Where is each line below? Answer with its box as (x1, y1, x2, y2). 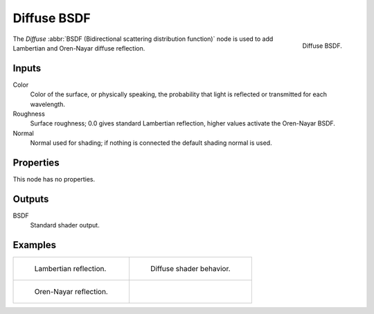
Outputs (12, 193, 49, 204)
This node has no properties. (12, 175, 96, 184)
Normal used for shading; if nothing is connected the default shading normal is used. (30, 139, 273, 147)
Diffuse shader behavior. (150, 264, 231, 274)
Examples (12, 239, 57, 251)
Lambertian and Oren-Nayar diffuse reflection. (12, 44, 145, 52)
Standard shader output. (30, 221, 100, 229)
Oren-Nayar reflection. (34, 287, 109, 297)
